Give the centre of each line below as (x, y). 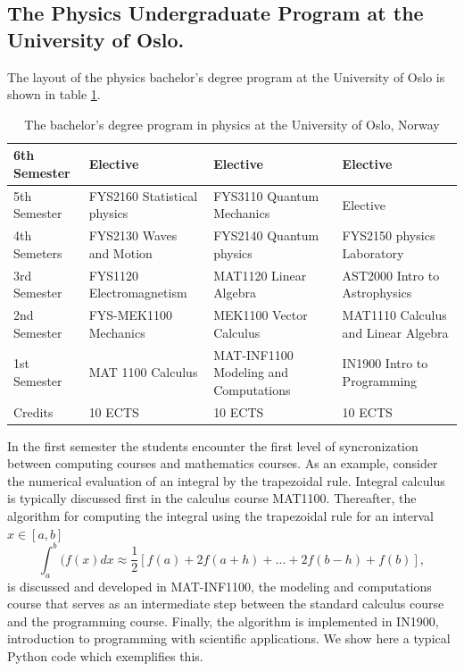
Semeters (38, 252)
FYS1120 (114, 275)
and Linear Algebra (395, 332)
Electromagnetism (138, 293)
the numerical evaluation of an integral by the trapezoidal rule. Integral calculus (226, 480)
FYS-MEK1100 (130, 315)
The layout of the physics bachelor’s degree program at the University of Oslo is (226, 76)
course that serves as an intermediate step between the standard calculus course (226, 604)
